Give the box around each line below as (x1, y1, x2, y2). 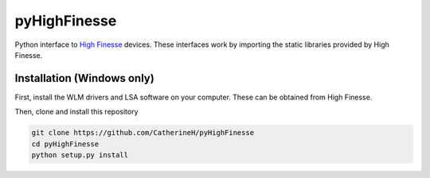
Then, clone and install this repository (14, 107, 139, 117)
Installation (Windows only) (14, 72, 154, 85)
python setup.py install (31, 151, 129, 159)
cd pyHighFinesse (31, 139, 100, 149)
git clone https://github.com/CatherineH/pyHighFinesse (31, 128, 255, 137)
